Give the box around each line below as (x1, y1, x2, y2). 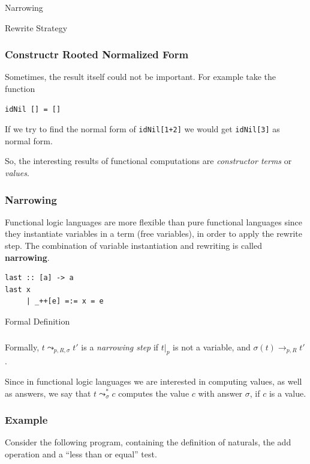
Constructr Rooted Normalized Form (5, 47, 189, 62)
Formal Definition (5, 315, 70, 327)
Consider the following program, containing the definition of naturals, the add (5, 436, 291, 448)
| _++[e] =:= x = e (26, 297, 104, 306)
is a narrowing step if (81, 340, 159, 353)
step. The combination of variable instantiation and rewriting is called (5, 239, 262, 252)
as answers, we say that (5, 386, 91, 399)
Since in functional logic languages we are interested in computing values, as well (5, 374, 302, 387)
